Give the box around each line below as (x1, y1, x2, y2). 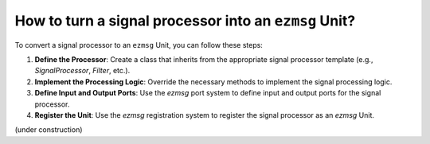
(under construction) (14, 125, 83, 134)
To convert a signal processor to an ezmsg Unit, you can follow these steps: (14, 40, 263, 49)
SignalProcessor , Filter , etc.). (34, 66, 131, 76)
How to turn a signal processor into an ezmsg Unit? (14, 12, 356, 29)
